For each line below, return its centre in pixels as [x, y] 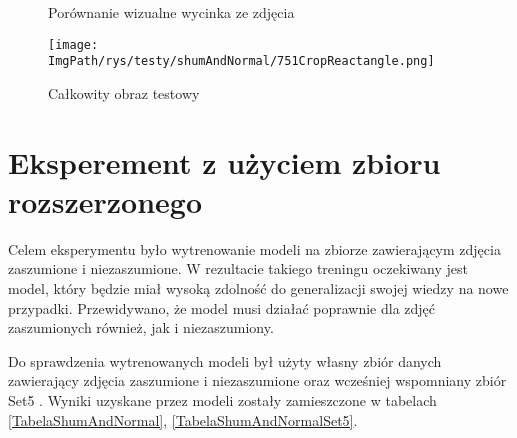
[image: [73, 44]
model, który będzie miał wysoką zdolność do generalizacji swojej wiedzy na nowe [258, 288]
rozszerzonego [105, 200]
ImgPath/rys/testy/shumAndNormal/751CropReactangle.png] [241, 61]
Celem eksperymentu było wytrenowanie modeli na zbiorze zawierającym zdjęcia [254, 248]
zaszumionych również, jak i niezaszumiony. [141, 327]
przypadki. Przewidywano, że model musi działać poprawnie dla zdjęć [222, 307]
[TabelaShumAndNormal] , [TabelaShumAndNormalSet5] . [183, 419]
